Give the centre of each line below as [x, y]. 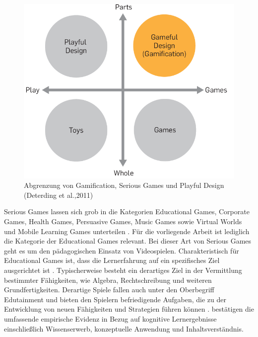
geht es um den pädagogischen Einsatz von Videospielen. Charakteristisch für [122, 250]
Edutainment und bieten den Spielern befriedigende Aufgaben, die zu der [115, 299]
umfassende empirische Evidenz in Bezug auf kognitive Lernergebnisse [110, 319]
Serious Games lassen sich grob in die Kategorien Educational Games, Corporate [127, 211]
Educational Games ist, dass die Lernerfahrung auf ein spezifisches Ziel [112, 260]
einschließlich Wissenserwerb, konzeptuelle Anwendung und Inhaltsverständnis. [124, 328]
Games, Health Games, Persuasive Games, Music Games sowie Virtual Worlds [123, 221]
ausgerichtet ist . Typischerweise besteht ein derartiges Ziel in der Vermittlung [123, 270]
